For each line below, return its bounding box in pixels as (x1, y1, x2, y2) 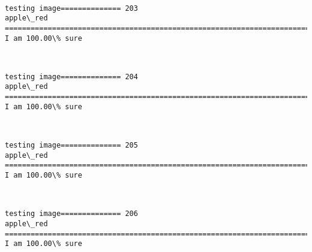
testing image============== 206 (5, 209, 138, 218)
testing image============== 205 (5, 141, 138, 150)
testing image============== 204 (5, 72, 138, 81)
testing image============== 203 (5, 4, 138, 13)
